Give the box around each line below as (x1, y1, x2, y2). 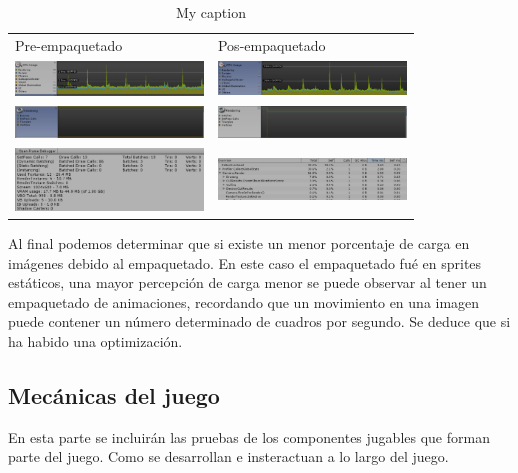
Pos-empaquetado (217, 34, 326, 55)
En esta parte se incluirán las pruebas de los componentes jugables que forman (8, 426, 490, 447)
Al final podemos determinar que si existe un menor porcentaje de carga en (8, 232, 470, 253)
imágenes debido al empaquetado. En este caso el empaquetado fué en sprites (8, 252, 482, 273)
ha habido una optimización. (8, 330, 183, 351)
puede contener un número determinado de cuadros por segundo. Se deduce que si (8, 311, 511, 332)
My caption (175, 2, 246, 22)
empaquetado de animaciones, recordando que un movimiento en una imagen (8, 291, 480, 312)
